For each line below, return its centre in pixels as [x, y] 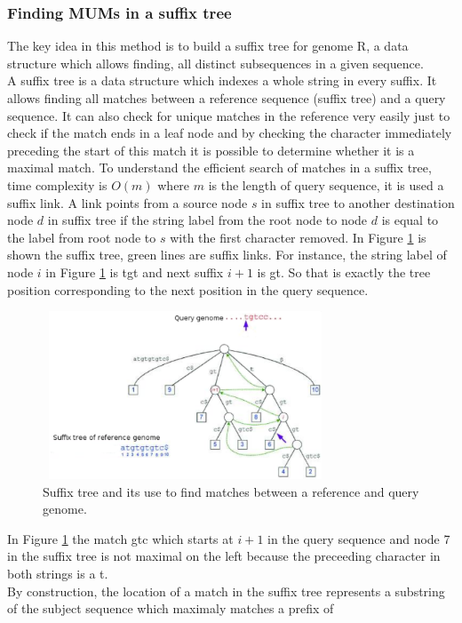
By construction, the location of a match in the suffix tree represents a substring [226, 591]
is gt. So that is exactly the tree [344, 272]
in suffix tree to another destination [358, 202]
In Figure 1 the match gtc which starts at [120, 538]
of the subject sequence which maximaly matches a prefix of [171, 608]
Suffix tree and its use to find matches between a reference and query [231, 491]
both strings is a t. [58, 574]
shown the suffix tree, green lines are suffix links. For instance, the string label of [227, 255]
